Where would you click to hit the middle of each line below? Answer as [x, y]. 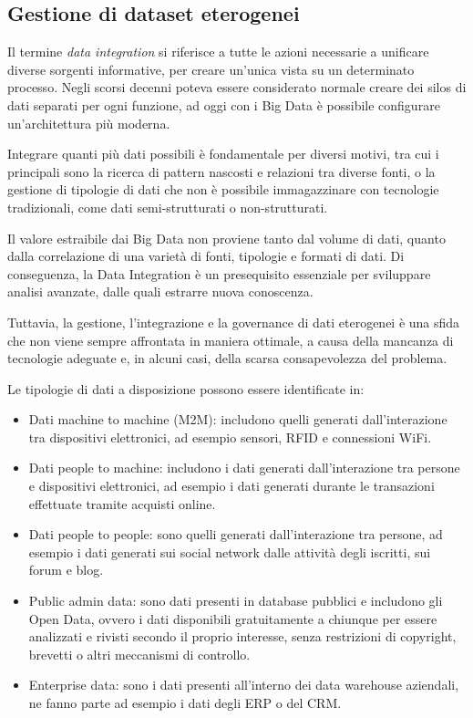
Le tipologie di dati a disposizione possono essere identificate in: [186, 388]
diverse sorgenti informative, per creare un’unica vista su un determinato [211, 69]
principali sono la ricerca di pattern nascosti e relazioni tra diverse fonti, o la [221, 171]
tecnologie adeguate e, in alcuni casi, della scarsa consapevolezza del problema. [227, 358]
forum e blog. [66, 570]
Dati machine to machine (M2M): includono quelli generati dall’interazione [238, 419]
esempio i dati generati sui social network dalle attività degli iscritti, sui [230, 552]
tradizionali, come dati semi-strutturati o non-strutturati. [168, 207]
